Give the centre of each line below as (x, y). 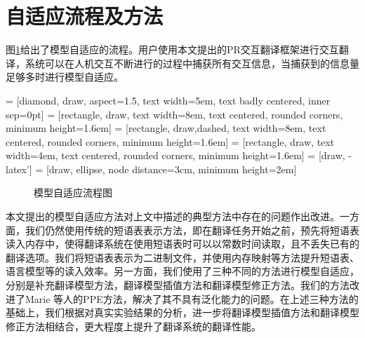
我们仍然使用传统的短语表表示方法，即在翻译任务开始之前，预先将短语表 (192, 230)
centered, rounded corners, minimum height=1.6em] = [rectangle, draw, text (170, 141)
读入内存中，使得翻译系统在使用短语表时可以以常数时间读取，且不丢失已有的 (182, 244)
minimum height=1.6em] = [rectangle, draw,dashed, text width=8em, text (166, 128)
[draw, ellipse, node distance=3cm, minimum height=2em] (171, 169)
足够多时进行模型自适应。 (65, 77)
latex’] (19, 169)
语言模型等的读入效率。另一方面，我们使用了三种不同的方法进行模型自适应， (182, 271)
